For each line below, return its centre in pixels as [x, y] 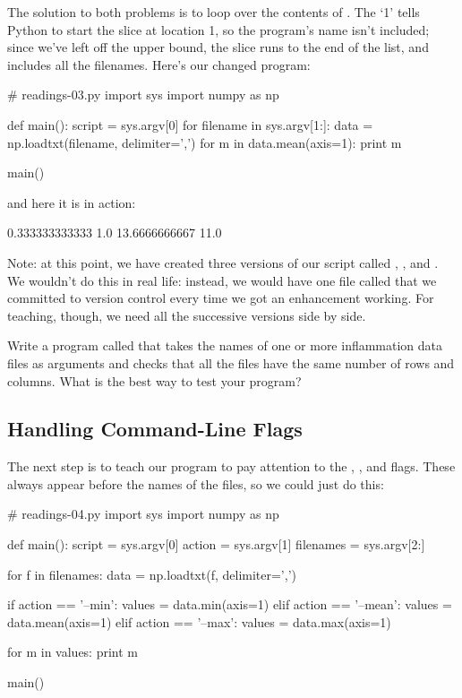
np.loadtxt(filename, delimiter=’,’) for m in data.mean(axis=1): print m [205, 142]
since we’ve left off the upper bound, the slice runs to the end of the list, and [218, 47]
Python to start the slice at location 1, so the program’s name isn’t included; [218, 29]
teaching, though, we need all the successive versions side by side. [187, 315]
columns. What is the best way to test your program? [154, 380]
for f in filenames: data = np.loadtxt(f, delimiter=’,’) [152, 574]
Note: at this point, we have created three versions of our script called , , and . [223, 262]
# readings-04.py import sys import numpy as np [143, 514]
